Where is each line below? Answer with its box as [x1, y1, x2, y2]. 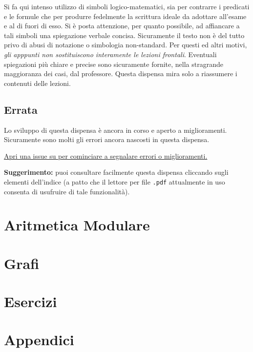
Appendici [4, 330, 74, 350]
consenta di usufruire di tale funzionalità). [4, 186, 130, 196]
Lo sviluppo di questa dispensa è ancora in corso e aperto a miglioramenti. [4, 124, 227, 135]
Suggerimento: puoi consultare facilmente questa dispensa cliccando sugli [4, 167, 229, 177]
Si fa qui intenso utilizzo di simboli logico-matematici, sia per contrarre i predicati [4, 1, 250, 11]
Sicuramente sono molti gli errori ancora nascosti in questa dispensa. [4, 134, 210, 145]
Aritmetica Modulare [4, 215, 150, 235]
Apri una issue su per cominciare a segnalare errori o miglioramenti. [4, 150, 208, 161]
